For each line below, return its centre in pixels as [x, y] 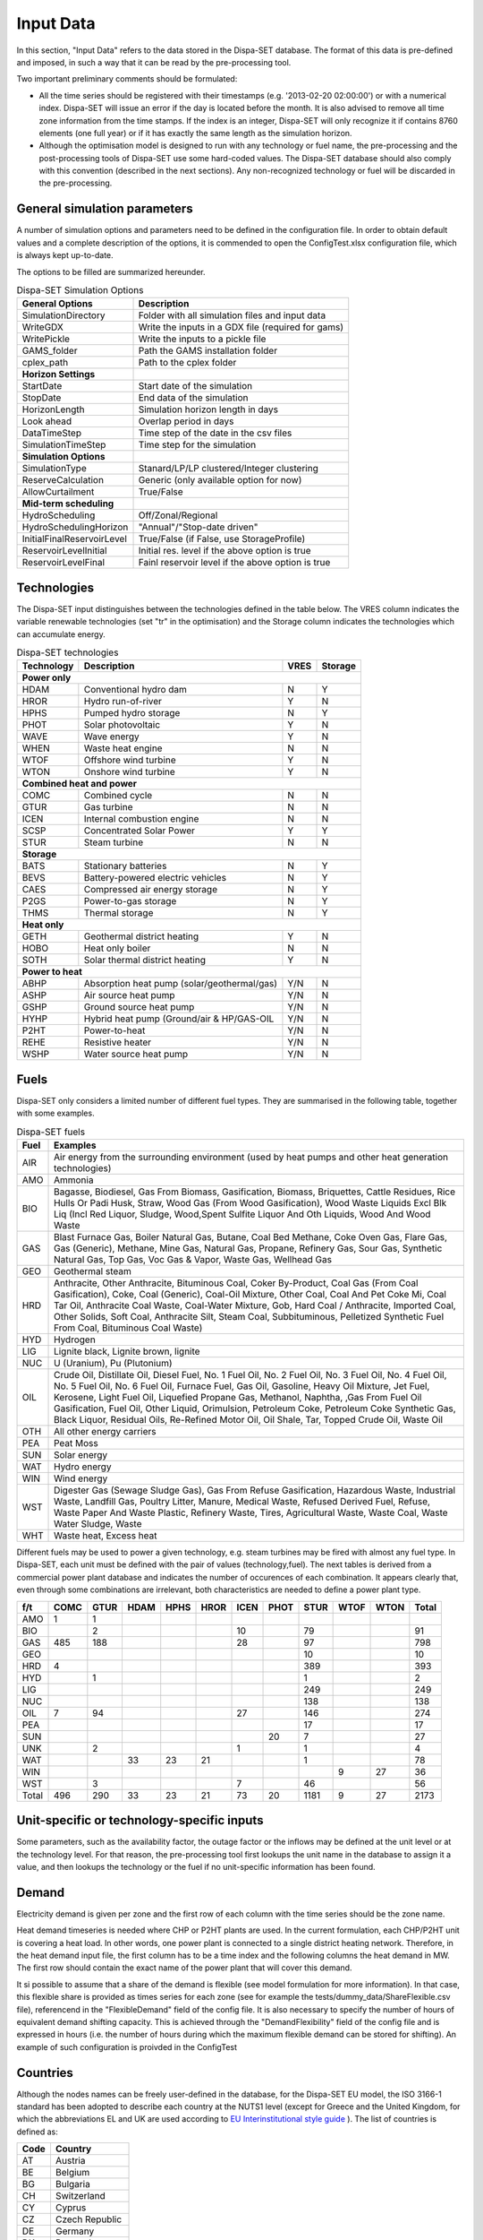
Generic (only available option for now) [220, 480]
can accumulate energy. [61, 634]
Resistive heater [118, 1042]
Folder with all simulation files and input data [232, 315]
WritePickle [46, 339]
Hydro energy [83, 1467]
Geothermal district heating [141, 936]
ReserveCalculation [63, 480]
